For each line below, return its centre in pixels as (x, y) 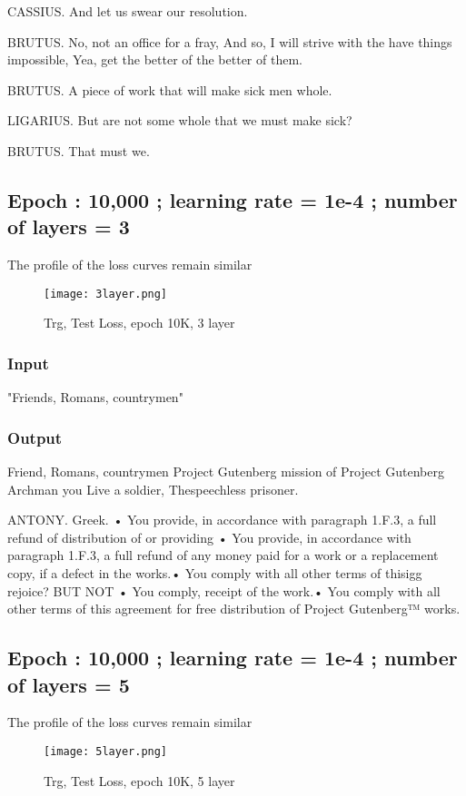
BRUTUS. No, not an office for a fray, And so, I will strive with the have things (230, 41)
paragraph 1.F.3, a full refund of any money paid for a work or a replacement (223, 555)
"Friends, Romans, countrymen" (95, 397)
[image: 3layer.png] (106, 294)
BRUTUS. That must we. (79, 150)
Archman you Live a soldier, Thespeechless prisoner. (153, 489)
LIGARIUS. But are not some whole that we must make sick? (180, 120)
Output (35, 437)
